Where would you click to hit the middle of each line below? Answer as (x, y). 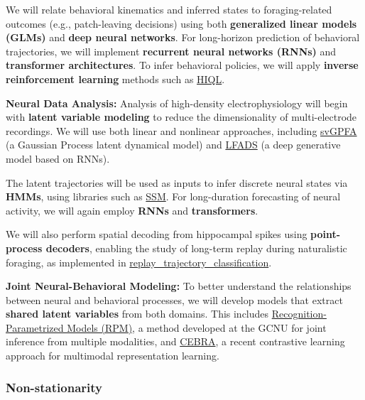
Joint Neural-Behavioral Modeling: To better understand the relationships (179, 286)
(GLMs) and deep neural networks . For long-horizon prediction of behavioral (183, 37)
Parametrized (35, 327)
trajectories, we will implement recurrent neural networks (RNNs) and (171, 51)
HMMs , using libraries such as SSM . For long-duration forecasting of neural (173, 196)
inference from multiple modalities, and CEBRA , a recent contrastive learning (175, 341)
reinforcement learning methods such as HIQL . (115, 79)
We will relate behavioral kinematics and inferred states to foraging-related (169, 9)
